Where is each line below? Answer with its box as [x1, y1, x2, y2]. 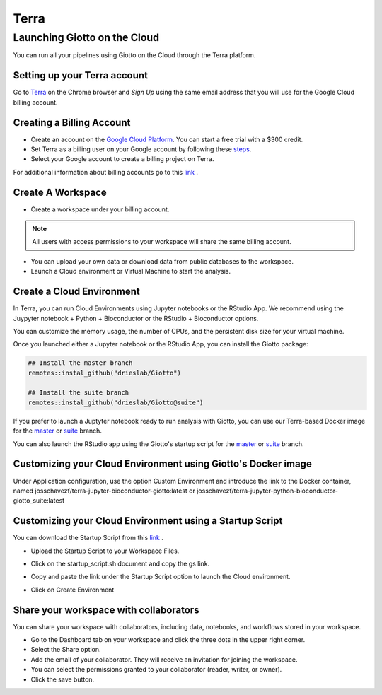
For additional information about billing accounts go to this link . [13, 168, 198, 176]
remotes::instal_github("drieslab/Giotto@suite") [28, 398, 204, 407]
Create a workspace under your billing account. [30, 205, 170, 214]
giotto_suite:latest [13, 496, 65, 505]
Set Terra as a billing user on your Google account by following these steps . [30, 145, 252, 153]
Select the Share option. [30, 646, 102, 654]
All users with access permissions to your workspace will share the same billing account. [32, 238, 291, 246]
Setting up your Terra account [13, 69, 149, 81]
